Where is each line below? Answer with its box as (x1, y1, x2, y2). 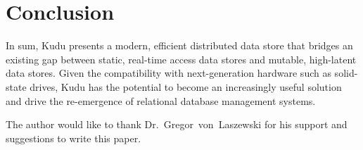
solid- (334, 65, 358, 80)
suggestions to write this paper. (6, 130, 141, 145)
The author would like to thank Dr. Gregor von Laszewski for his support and (6, 117, 348, 132)
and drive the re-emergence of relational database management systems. (6, 93, 316, 108)
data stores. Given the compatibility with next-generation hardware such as (6, 65, 331, 80)
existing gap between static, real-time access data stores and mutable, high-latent (6, 51, 357, 66)
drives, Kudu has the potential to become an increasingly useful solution (30, 79, 342, 94)
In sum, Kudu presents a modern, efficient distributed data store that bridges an (6, 38, 353, 53)
